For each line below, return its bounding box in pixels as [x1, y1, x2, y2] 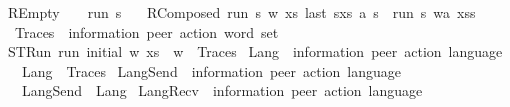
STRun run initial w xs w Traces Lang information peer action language [8, 41, 503, 62]
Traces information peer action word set [14, 21, 279, 42]
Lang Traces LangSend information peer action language [21, 60, 402, 81]
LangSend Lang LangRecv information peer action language [21, 80, 423, 101]
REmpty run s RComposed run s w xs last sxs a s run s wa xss [8, 2, 476, 22]
